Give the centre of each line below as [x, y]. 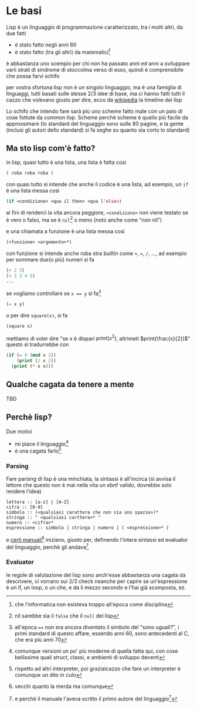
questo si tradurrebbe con [38, 344]
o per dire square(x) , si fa [37, 315]
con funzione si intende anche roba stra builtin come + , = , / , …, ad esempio [96, 253]
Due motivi [19, 431]
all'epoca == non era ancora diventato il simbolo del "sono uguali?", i [97, 627]
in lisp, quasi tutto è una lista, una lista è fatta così [66, 162]
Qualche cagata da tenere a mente [70, 385]
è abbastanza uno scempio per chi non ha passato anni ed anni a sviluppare [98, 63]
